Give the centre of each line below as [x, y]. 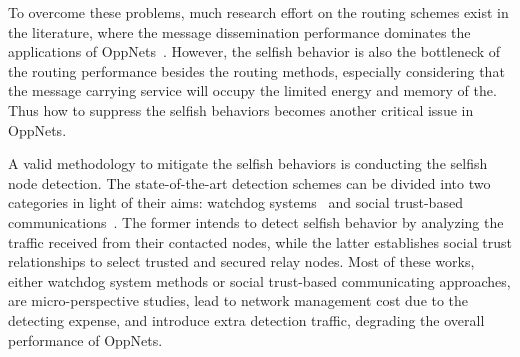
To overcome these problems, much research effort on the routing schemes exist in [258, 12]
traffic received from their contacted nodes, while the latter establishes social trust [260, 241]
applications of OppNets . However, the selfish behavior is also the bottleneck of [254, 51]
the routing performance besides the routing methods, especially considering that [256, 70]
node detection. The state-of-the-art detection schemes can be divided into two [249, 182]
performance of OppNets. [85, 339]
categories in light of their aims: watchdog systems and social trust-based [235, 202]
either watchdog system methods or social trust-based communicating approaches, [259, 280]
